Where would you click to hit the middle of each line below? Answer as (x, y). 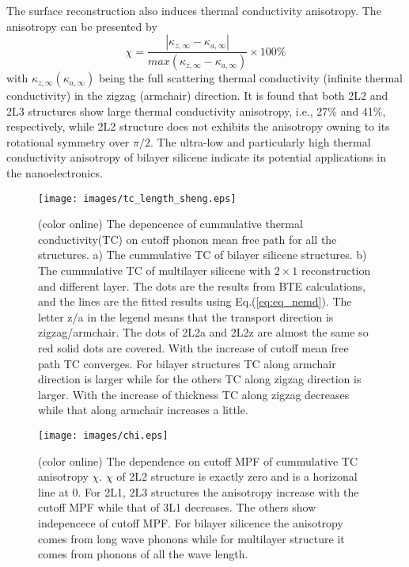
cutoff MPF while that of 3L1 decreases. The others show (177, 507)
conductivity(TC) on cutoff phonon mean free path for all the (187, 239)
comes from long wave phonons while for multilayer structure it (191, 538)
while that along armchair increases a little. (143, 410)
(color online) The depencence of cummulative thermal (170, 224)
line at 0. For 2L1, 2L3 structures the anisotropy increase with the (199, 491)
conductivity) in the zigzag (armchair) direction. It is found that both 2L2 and (197, 95)
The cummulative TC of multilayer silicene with (155, 270)
